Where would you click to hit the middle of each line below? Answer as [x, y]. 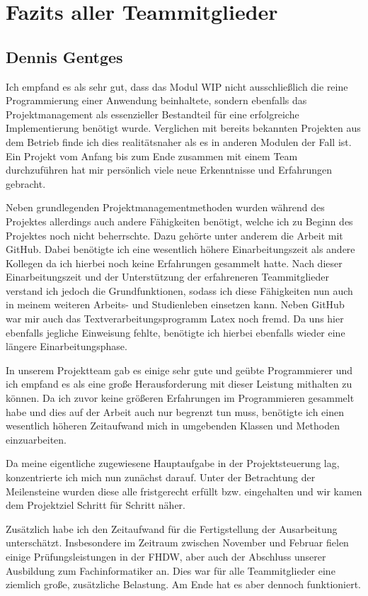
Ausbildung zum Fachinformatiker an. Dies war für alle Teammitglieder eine [171, 570]
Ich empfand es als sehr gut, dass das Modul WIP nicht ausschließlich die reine [177, 86]
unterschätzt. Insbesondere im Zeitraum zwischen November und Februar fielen [177, 542]
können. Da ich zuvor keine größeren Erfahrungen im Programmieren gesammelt [180, 398]
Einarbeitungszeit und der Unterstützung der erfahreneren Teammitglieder [167, 277]
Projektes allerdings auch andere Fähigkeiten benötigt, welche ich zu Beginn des [179, 221]
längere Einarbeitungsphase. [67, 346]
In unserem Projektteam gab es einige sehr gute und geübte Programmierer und [179, 370]
